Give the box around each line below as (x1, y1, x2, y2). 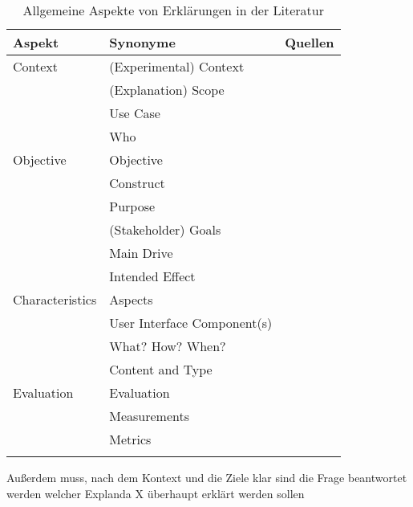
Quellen (285, 33, 334, 51)
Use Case (109, 104, 160, 122)
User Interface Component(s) (109, 313, 273, 332)
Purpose (109, 197, 156, 215)
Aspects (109, 290, 153, 309)
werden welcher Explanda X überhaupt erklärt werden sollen (6, 485, 305, 501)
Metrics (109, 430, 152, 448)
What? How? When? (109, 337, 226, 355)
